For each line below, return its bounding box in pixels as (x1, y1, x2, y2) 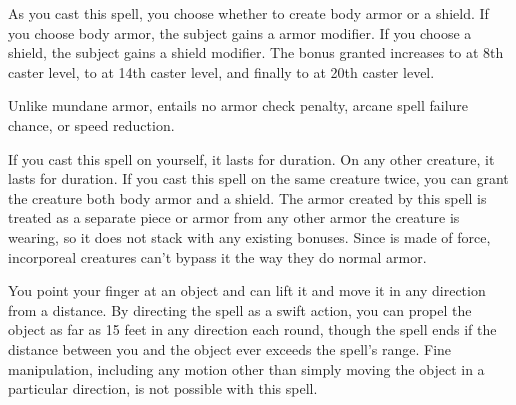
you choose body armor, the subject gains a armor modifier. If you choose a (8, 22, 472, 43)
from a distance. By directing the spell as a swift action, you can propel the (8, 299, 472, 320)
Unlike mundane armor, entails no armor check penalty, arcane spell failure (8, 95, 469, 116)
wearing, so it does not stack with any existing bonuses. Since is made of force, (8, 226, 491, 247)
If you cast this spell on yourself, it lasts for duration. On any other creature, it (8, 148, 495, 169)
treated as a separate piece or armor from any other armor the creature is (8, 207, 460, 228)
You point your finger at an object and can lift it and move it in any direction (8, 280, 486, 301)
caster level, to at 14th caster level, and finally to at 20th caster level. (8, 61, 435, 82)
